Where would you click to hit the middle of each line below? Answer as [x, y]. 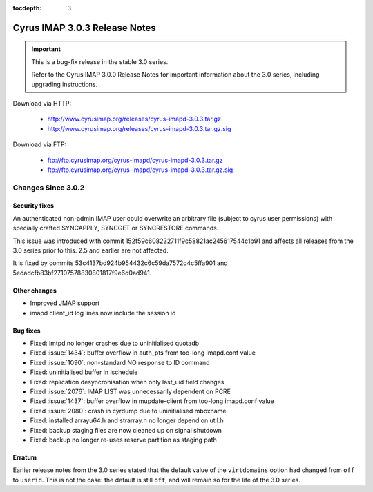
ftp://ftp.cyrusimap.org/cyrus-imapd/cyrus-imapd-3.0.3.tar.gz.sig [140, 170]
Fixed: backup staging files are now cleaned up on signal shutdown [126, 430]
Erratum [25, 457]
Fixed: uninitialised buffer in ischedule [84, 372]
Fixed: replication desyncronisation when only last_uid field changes [127, 382]
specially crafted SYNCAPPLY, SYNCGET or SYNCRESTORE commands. [116, 228]
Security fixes [34, 206]
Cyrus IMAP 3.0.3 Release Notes [85, 28]
